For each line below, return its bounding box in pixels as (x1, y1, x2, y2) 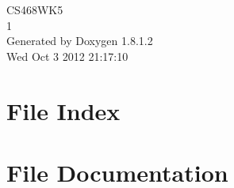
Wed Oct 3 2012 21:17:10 (6, 47, 129, 64)
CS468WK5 (6, 2, 63, 17)
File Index (6, 94, 121, 126)
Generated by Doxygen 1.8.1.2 (6, 32, 153, 49)
